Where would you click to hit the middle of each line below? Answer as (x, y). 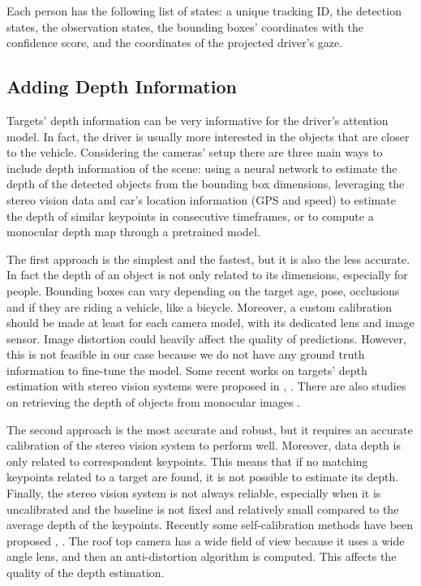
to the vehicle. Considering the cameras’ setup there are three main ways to (195, 152)
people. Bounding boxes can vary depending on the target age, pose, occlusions (203, 290)
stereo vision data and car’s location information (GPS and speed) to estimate (201, 199)
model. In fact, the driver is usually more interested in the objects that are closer (208, 136)
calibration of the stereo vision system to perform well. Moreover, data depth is (204, 445)
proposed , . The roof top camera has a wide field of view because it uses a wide (206, 540)
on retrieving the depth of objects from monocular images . (153, 402)
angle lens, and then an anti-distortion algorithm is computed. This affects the (202, 556)
